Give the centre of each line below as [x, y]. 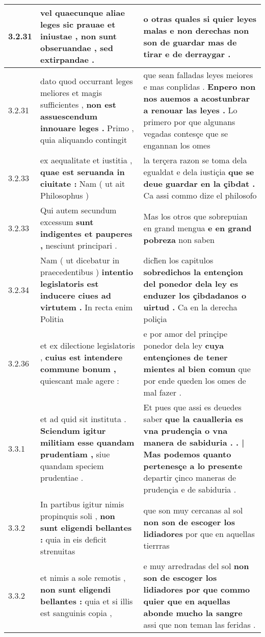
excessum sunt [67, 222]
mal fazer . [162, 392]
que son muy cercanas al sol [193, 510]
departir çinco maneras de [190, 477]
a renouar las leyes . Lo [190, 110]
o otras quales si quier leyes [200, 18]
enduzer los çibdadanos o [195, 295]
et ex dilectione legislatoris [88, 345]
